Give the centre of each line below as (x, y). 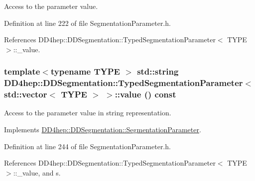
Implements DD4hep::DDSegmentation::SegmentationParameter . (103, 130)
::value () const (145, 94)
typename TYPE (85, 71)
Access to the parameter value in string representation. (88, 113)
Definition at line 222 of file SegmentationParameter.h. (87, 23)
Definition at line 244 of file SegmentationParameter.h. (87, 146)
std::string (158, 71)
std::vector (26, 94)
